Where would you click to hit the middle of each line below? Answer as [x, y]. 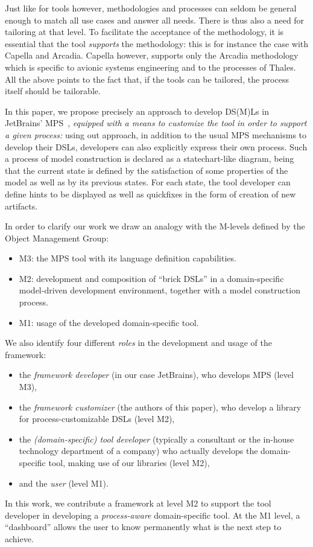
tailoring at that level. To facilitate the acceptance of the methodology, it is [144, 32]
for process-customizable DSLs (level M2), [97, 419]
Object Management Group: [57, 238]
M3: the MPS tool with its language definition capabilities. [128, 258]
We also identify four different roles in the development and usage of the [138, 343]
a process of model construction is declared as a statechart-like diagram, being [150, 158]
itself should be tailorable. [53, 91]
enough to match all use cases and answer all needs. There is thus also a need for [155, 20]
